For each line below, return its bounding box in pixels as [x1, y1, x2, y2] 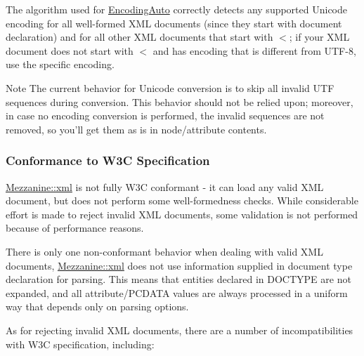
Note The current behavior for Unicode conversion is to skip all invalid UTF [6, 80, 334, 95]
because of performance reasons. [6, 220, 144, 235]
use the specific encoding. [6, 57, 115, 72]
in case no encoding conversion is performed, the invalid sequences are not [6, 108, 325, 123]
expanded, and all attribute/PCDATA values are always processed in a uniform [6, 285, 348, 300]
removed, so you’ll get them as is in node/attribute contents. [6, 121, 267, 136]
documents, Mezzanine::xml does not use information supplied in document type [6, 258, 353, 272]
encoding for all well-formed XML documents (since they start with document [6, 15, 342, 30]
